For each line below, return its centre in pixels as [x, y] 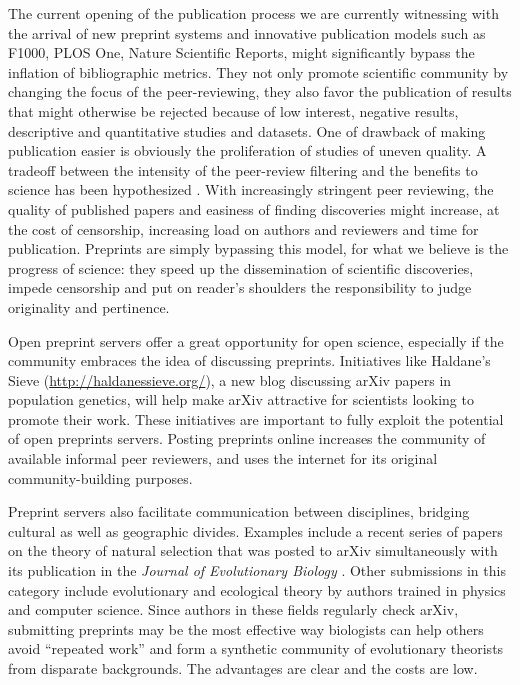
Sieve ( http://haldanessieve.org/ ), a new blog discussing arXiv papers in [230, 379]
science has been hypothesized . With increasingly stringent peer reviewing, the [251, 189]
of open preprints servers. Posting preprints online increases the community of [247, 438]
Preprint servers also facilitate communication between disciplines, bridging [239, 511]
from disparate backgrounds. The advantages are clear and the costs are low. [243, 668]
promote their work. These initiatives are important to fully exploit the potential [256, 418]
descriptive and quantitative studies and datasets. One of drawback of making [247, 130]
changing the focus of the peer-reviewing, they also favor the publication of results [260, 91]
